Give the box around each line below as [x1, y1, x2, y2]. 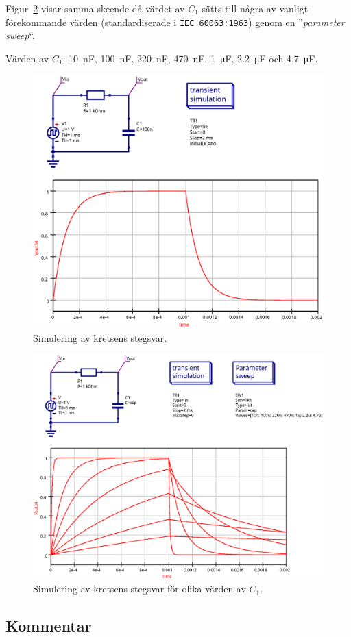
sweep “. [5, 28, 35, 42]
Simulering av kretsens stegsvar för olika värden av [33, 582, 246, 596]
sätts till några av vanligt [202, 1, 308, 15]
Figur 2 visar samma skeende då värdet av [5, 1, 185, 15]
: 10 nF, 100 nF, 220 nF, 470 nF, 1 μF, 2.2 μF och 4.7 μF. [62, 51, 318, 65]
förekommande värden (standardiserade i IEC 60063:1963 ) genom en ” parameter [5, 14, 345, 29]
